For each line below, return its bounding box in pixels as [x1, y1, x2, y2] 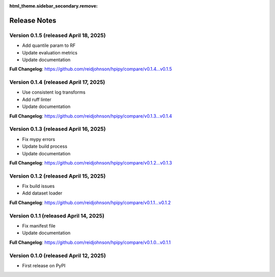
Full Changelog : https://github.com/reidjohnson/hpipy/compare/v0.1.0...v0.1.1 [9, 239, 171, 245]
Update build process [22, 143, 68, 150]
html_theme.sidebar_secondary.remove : [9, 3, 98, 9]
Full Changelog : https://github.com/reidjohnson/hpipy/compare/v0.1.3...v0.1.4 [9, 113, 173, 119]
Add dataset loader [22, 190, 63, 196]
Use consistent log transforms [22, 89, 86, 95]
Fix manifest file [22, 223, 56, 229]
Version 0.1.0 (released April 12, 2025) [9, 252, 106, 259]
